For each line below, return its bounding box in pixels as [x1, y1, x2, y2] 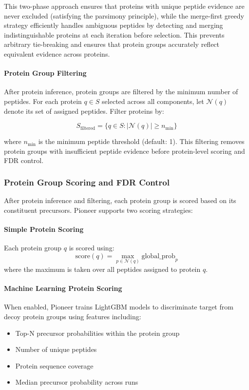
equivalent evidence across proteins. [4, 48, 110, 59]
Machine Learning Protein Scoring [4, 283, 122, 293]
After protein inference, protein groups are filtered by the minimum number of [4, 86, 238, 97]
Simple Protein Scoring [4, 224, 84, 234]
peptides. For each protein [4, 96, 82, 106]
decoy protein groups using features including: [4, 311, 141, 321]
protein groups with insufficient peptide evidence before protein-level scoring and [4, 145, 245, 156]
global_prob [141, 252, 175, 260]
